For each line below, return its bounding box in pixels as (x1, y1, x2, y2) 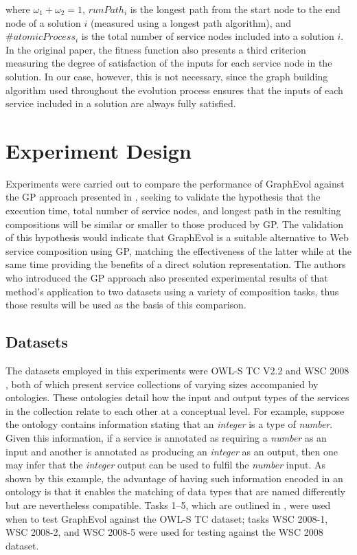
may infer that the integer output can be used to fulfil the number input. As (5, 457, 326, 472)
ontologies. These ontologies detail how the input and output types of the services (5, 390, 349, 405)
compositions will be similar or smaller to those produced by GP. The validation (5, 216, 344, 231)
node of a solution (5, 15, 81, 30)
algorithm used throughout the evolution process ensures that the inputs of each (5, 82, 343, 97)
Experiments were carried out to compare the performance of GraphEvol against (5, 176, 345, 190)
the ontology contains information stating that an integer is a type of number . (5, 417, 333, 431)
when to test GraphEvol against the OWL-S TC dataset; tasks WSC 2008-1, (5, 511, 328, 525)
